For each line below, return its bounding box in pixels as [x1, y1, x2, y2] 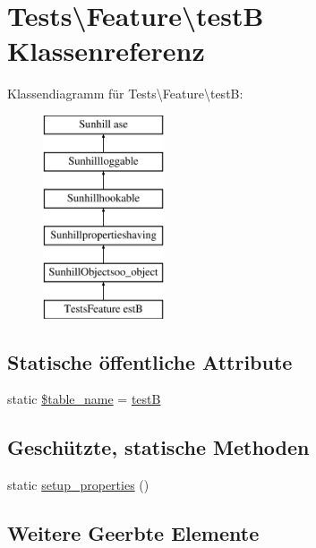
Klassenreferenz [7, 32, 205, 69]
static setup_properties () [7, 475, 149, 494]
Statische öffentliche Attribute [7, 347, 293, 375]
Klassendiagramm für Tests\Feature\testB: [7, 84, 243, 103]
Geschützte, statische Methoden [7, 433, 310, 461]
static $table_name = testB [7, 390, 161, 408]
